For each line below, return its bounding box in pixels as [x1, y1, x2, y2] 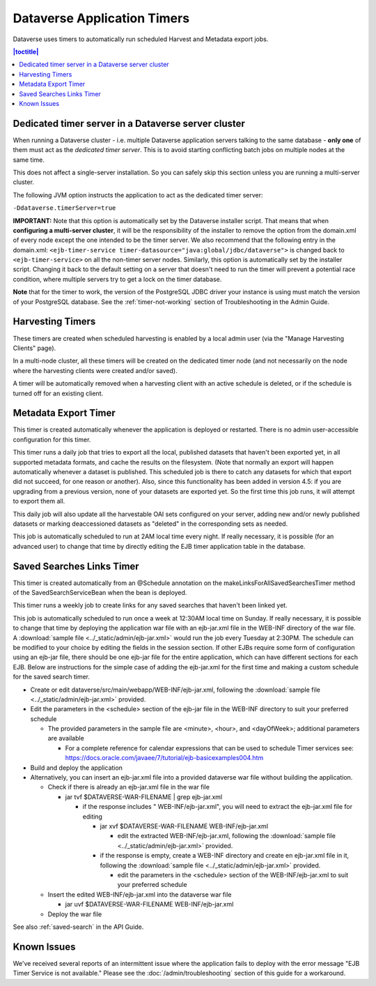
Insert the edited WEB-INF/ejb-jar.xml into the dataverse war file [47, 890, 232, 899]
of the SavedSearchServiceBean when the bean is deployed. [13, 589, 187, 597]
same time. [13, 156, 45, 164]
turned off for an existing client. [13, 389, 104, 397]
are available [47, 734, 85, 743]
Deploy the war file [47, 910, 102, 918]
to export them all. [13, 497, 65, 506]
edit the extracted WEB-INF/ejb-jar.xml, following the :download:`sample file [117, 832, 336, 840]
